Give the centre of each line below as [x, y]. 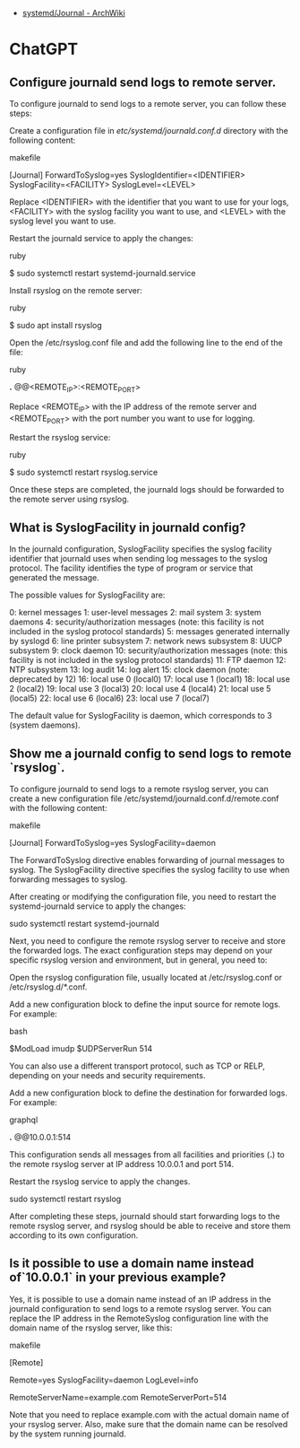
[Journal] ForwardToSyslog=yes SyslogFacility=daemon [113, 843]
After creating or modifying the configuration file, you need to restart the [143, 897]
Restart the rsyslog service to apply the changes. [100, 1182]
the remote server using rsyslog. [69, 499]
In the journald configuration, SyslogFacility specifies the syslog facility [141, 549]
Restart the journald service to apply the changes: [102, 238]
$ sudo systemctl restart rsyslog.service [84, 472]
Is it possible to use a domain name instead [132, 1264]
